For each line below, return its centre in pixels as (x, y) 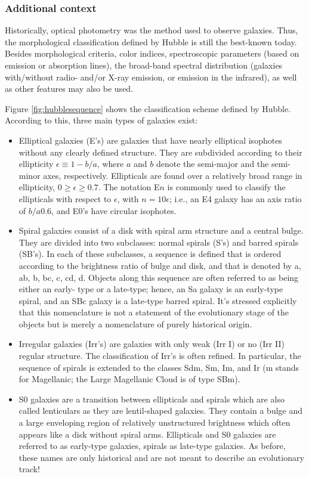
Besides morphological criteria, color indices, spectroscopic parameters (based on (152, 53)
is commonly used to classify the (226, 187)
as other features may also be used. (69, 89)
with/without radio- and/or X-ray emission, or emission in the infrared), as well (151, 77)
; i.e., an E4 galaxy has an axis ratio (235, 198)
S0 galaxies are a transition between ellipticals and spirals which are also (152, 399)
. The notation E (129, 187)
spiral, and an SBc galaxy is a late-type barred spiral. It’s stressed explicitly (158, 300)
